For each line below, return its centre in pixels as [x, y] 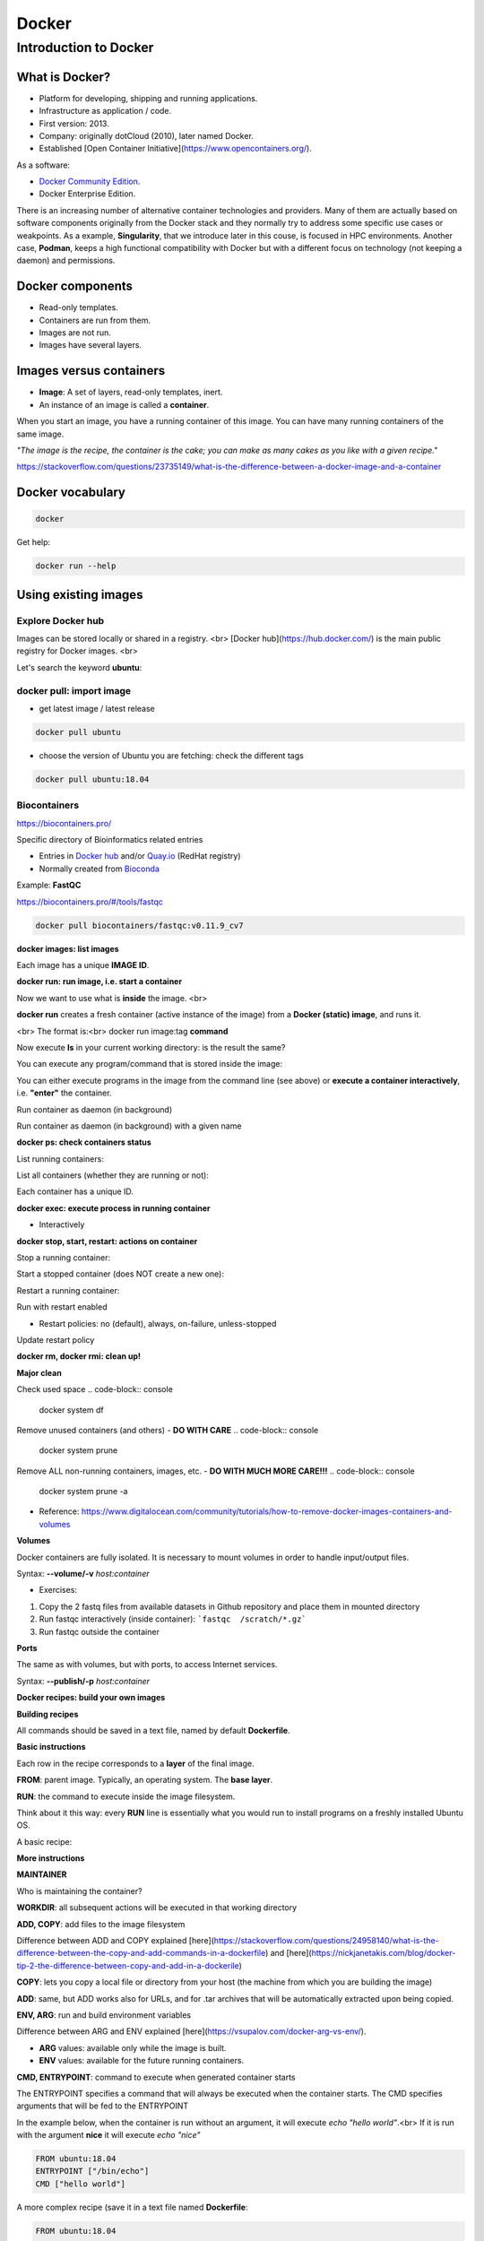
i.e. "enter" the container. [64, 1093]
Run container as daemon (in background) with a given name [129, 1126]
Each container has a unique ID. [75, 1191]
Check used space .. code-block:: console [95, 1389]
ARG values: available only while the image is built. [133, 2047]
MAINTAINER [42, 1874]
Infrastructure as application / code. [105, 111]
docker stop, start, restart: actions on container [107, 1241]
